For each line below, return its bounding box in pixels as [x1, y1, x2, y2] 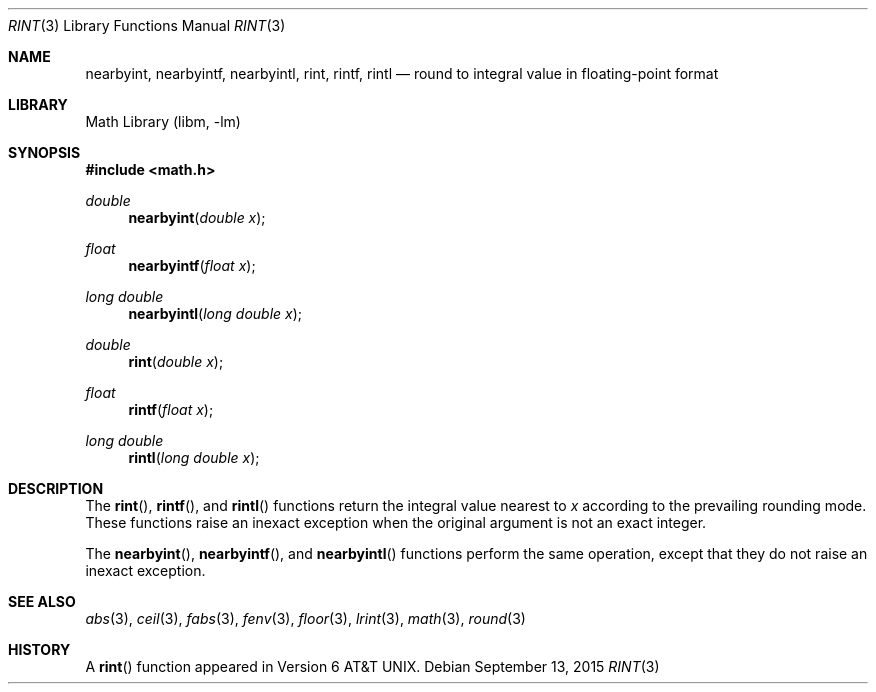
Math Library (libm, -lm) [85, 113, 241, 130]
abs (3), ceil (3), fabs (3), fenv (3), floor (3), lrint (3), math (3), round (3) [85, 610, 526, 627]
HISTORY [8, 641, 71, 658]
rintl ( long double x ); [128, 449, 260, 466]
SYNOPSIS [8, 144, 81, 161]
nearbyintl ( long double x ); [128, 305, 303, 322]
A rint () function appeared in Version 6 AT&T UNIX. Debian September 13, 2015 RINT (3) [85, 658, 660, 675]
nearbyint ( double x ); [128, 209, 266, 226]
